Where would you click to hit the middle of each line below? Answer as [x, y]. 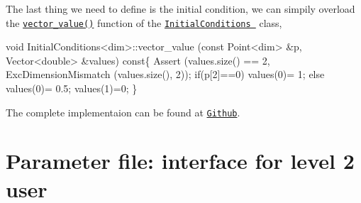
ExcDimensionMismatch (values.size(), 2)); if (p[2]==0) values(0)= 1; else [165, 74]
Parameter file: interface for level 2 [180, 161]
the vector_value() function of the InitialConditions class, [144, 22]
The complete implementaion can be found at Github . [123, 112]
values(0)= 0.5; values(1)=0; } [72, 88]
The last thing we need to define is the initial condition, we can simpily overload [180, 9]
